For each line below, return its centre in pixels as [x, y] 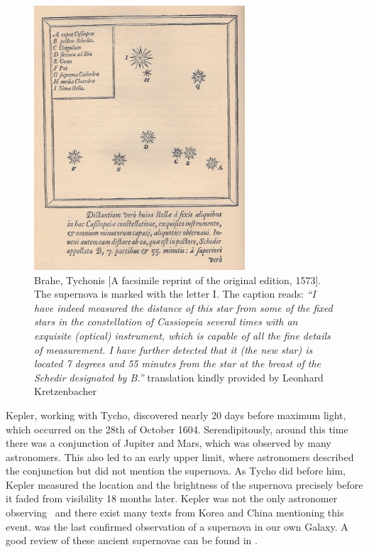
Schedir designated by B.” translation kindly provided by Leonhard [179, 377]
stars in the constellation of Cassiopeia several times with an [166, 321]
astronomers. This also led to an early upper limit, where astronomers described [180, 456]
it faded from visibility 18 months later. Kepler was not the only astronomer [172, 498]
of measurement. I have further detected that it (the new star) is [174, 349]
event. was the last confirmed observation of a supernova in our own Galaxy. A [177, 526]
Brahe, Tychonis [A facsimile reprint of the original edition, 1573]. [178, 280]
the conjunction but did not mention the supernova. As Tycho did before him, [176, 471]
